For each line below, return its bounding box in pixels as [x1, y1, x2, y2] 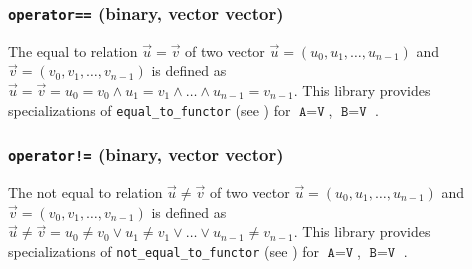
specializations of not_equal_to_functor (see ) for [8, 240, 320, 261]
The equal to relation [8, 40, 138, 61]
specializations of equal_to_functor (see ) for [8, 99, 291, 120]
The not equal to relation [8, 182, 163, 202]
